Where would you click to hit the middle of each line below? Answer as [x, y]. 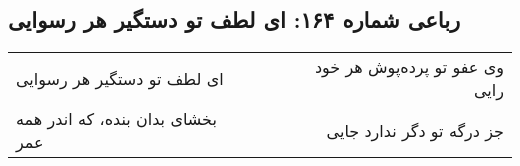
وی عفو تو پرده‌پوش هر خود [409, 67]
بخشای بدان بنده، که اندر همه [116, 119]
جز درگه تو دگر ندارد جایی [415, 130]
